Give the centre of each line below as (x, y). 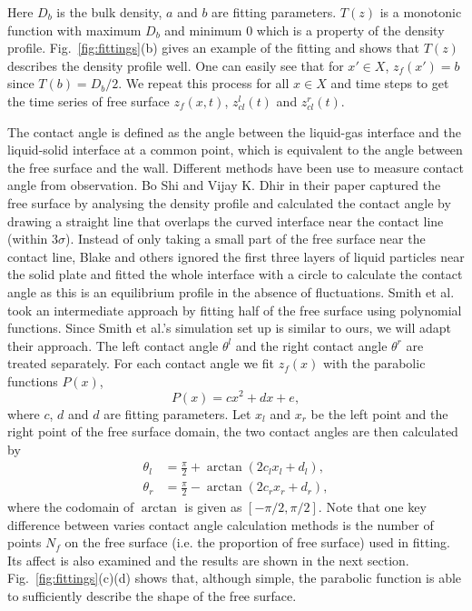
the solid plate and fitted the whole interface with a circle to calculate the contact (235, 274)
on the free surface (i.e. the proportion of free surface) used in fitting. (257, 542)
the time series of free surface (88, 100)
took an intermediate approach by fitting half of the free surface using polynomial (235, 310)
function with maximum (74, 30)
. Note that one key (372, 507)
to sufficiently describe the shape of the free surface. (152, 596)
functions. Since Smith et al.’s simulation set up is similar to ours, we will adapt (230, 328)
